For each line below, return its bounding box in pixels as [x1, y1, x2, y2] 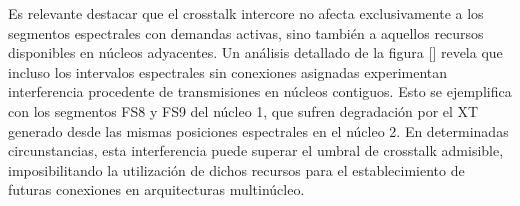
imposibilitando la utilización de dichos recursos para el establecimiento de [8, 159, 465, 180]
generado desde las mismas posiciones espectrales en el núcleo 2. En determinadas [8, 120, 509, 141]
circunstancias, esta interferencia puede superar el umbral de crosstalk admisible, [8, 140, 504, 161]
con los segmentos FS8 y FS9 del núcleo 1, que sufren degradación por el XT [8, 100, 479, 121]
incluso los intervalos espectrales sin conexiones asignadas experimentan [8, 61, 448, 82]
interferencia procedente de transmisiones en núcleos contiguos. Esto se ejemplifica [8, 81, 512, 102]
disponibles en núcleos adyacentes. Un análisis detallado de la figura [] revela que [8, 42, 503, 63]
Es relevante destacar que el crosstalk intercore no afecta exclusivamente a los [8, 3, 484, 23]
